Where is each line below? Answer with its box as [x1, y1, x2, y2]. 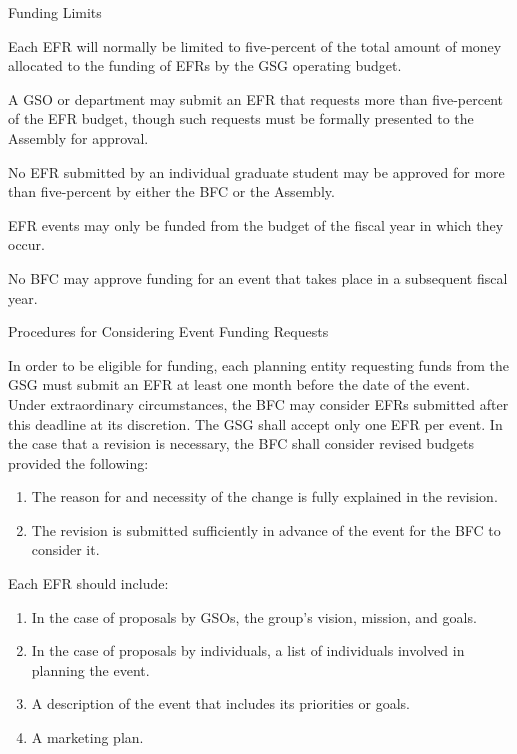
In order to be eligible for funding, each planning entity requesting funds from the [8, 354, 509, 375]
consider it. [31, 539, 100, 560]
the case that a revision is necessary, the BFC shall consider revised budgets [8, 433, 474, 454]
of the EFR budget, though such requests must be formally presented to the [8, 108, 474, 129]
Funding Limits [8, 2, 102, 22]
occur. [8, 234, 45, 255]
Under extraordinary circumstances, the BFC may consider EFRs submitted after [8, 393, 509, 414]
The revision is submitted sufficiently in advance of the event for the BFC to [31, 519, 501, 540]
